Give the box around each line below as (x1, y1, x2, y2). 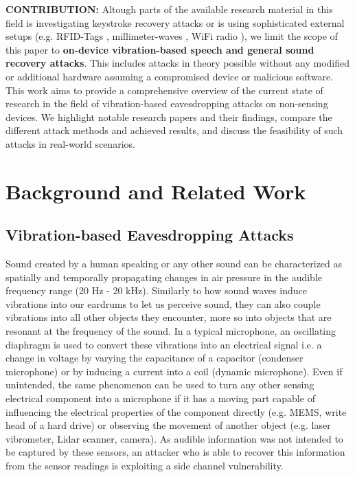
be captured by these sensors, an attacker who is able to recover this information (5, 445, 345, 459)
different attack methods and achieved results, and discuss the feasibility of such (5, 123, 343, 137)
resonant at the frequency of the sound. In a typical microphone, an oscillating (5, 324, 336, 338)
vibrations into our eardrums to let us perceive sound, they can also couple (5, 296, 321, 311)
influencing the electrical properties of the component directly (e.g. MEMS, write (5, 404, 347, 419)
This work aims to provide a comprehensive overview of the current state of (5, 82, 323, 97)
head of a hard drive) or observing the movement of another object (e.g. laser (5, 418, 331, 432)
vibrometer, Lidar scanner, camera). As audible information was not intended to (5, 431, 343, 445)
